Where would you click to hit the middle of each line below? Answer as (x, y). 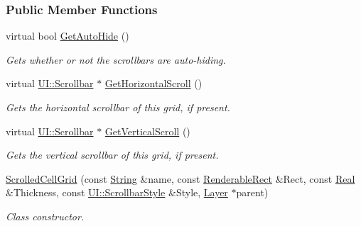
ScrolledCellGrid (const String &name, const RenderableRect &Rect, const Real (180, 178)
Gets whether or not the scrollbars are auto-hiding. (116, 59)
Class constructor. (45, 216)
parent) (252, 192)
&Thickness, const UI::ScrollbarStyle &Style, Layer (117, 192)
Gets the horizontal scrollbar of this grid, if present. (118, 107)
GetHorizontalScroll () (153, 83)
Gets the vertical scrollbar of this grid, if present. (112, 155)
